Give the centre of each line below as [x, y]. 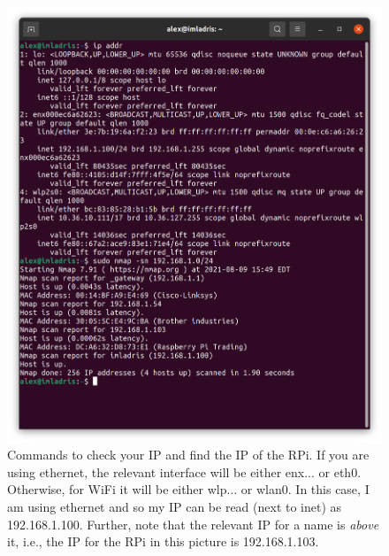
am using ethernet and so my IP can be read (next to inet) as [175, 507]
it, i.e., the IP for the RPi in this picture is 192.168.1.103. [163, 541]
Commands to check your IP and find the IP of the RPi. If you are [188, 455]
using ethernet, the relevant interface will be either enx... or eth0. [184, 471]
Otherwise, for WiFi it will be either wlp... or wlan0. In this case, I [188, 489]
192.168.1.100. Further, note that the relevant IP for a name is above [193, 524]
